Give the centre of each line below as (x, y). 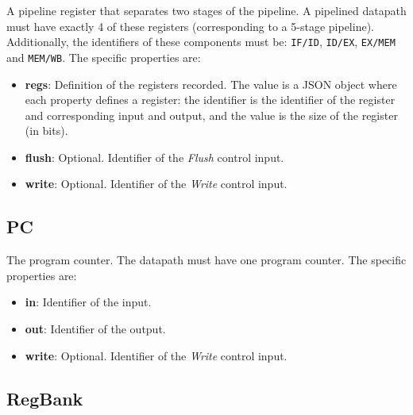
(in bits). (46, 131)
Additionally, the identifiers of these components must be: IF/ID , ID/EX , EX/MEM (201, 42)
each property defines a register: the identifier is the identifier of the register (210, 100)
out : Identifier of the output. (95, 329)
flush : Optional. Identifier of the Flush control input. (154, 157)
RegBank (45, 398)
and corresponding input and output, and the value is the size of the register (211, 115)
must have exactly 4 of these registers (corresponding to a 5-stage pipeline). (190, 26)
